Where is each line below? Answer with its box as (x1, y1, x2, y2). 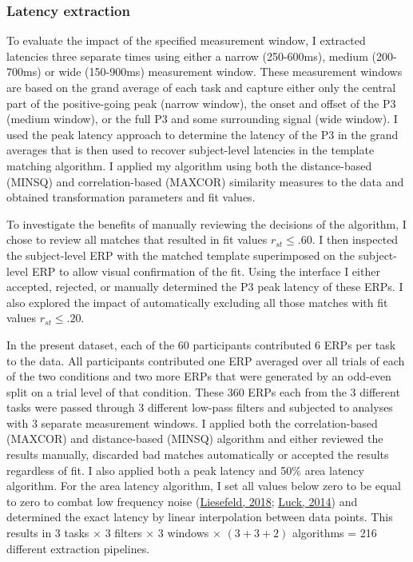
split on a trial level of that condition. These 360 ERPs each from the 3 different (6, 383, 400, 400)
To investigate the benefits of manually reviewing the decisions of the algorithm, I (6, 215, 407, 232)
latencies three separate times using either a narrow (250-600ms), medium (6, 47, 368, 64)
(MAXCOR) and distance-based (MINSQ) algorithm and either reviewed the (6, 430, 383, 447)
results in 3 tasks (6, 524, 89, 541)
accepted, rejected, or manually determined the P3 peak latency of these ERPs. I (6, 278, 403, 295)
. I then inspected (312, 231, 399, 248)
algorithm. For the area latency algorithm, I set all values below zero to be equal (6, 477, 402, 494)
